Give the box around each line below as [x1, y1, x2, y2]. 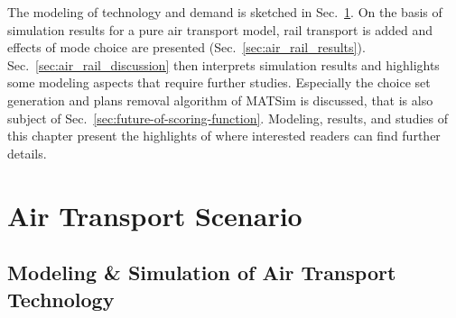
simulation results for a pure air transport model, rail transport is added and [7, 20, 433, 39]
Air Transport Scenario [7, 196, 302, 233]
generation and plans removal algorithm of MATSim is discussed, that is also [7, 90, 433, 109]
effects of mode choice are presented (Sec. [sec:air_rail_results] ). [7, 38, 366, 57]
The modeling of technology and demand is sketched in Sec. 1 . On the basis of [7, 3, 442, 21]
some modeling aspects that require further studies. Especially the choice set [7, 73, 431, 92]
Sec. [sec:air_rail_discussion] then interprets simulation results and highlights [7, 55, 440, 74]
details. [7, 143, 47, 162]
